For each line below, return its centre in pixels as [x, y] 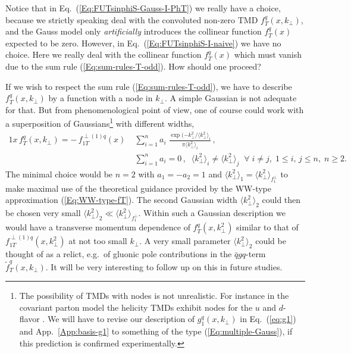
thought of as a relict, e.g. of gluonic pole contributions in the [119, 254]
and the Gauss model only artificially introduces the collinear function [134, 31]
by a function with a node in [101, 98]
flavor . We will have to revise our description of [107, 319]
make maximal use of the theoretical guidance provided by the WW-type [138, 188]
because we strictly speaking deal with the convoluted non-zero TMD [132, 19]
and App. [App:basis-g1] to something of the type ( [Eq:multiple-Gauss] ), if [156, 331]
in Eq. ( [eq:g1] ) [268, 319]
